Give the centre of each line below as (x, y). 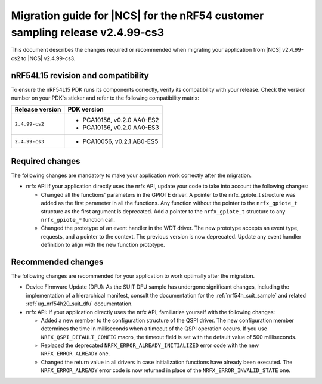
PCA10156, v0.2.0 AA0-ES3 (121, 128)
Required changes (46, 161)
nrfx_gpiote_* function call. (78, 219)
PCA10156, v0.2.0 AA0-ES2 (121, 120)
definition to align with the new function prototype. (103, 245)
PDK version (86, 109)
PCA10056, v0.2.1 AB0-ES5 (120, 141)
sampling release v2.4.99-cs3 (87, 32)
